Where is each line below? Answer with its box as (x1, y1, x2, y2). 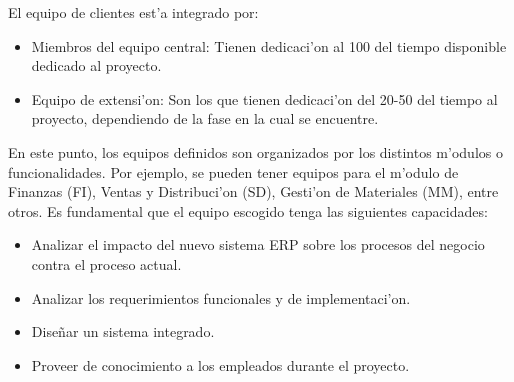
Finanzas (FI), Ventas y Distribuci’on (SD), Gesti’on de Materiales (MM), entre (8, 181, 499, 202)
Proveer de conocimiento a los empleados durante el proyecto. (31, 354, 410, 375)
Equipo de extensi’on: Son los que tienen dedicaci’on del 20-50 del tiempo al (31, 88, 498, 109)
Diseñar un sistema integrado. (31, 321, 215, 342)
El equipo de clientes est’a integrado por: (8, 2, 259, 22)
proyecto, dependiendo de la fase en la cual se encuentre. (31, 108, 379, 129)
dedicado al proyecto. (31, 55, 162, 76)
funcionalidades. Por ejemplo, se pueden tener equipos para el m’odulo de (8, 161, 459, 182)
